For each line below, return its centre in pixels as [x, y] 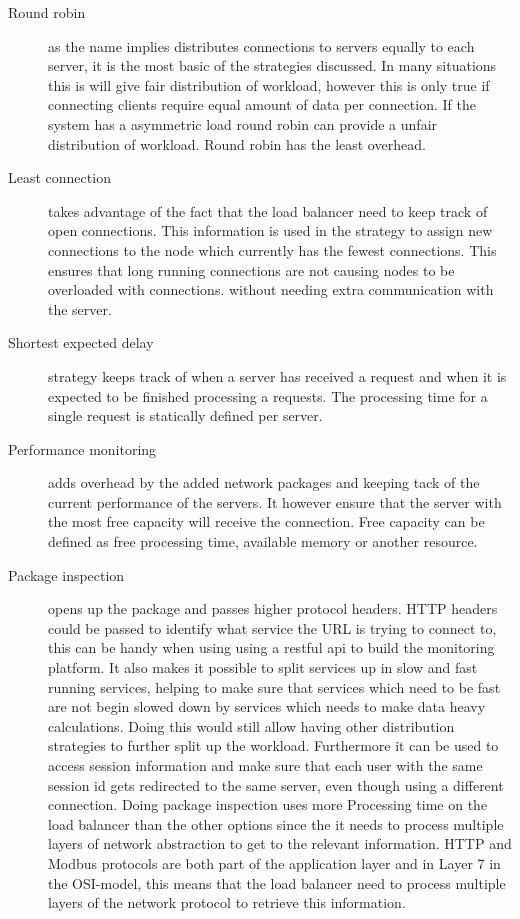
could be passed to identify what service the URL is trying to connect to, [272, 627]
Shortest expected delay [81, 342]
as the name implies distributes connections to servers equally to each [261, 45]
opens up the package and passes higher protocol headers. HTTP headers [273, 608]
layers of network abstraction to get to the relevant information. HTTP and [280, 843]
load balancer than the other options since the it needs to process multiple [276, 823]
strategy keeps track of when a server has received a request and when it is [277, 375]
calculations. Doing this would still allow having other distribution [251, 725]
